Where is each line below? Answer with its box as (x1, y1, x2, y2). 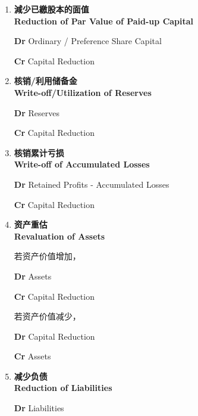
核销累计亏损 (14, 146, 64, 159)
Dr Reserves (14, 106, 59, 119)
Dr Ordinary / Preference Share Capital (14, 35, 162, 47)
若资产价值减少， (14, 310, 81, 322)
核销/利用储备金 (14, 74, 77, 87)
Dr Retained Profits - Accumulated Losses (14, 178, 169, 190)
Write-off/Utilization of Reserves (14, 86, 152, 98)
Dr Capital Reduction (14, 330, 95, 342)
